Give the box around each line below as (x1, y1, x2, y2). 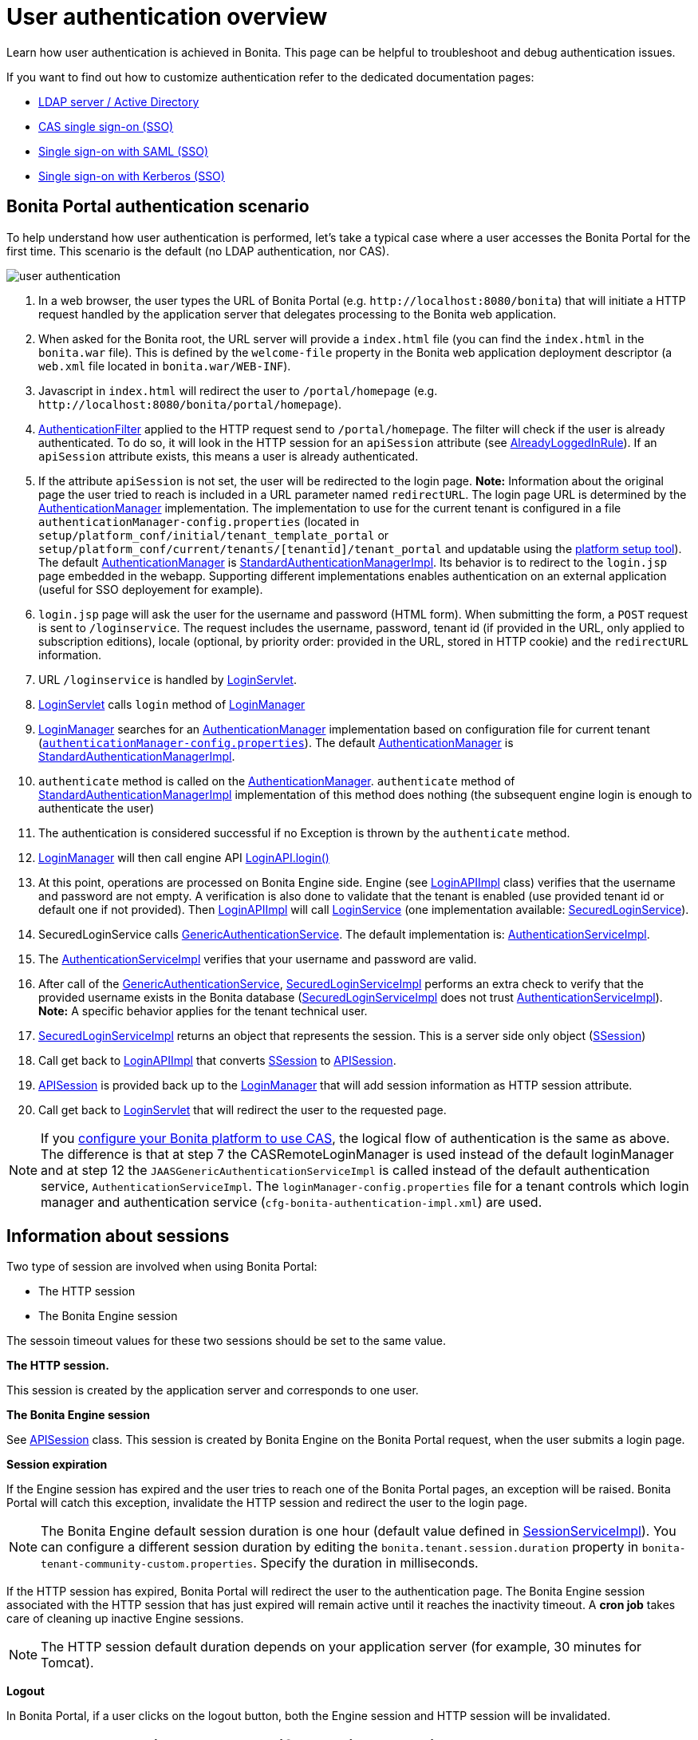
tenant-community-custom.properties (41, 1558, 254, 1571)
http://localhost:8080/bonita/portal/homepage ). (38, 397, 342, 411)
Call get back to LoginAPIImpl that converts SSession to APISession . (38, 1053, 396, 1067)
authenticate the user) (38, 801, 155, 815)
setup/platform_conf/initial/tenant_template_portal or (38, 528, 389, 542)
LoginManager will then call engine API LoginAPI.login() (38, 850, 329, 864)
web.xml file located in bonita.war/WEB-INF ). (38, 358, 291, 373)
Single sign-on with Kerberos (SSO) (38, 168, 225, 183)
